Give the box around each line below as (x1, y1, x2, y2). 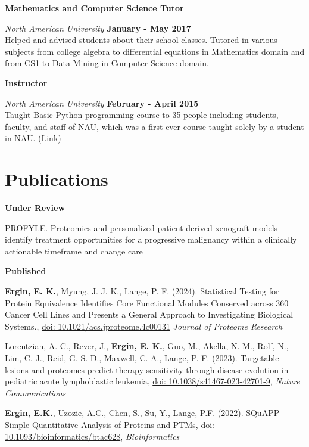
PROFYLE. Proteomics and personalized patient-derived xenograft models (5, 221, 278, 234)
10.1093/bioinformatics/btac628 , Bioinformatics (5, 430, 180, 442)
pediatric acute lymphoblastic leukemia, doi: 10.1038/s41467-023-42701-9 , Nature (5, 375, 300, 387)
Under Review (5, 201, 65, 214)
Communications (5, 386, 66, 399)
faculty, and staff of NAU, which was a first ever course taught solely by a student (5, 120, 304, 132)
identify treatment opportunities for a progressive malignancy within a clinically (5, 233, 297, 246)
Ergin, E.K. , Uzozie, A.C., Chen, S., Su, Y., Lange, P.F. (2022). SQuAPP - (5, 406, 285, 419)
